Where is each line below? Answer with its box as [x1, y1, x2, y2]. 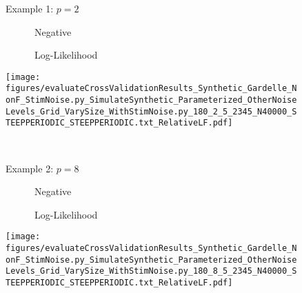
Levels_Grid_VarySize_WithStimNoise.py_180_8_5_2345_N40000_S [6, 266, 297, 276]
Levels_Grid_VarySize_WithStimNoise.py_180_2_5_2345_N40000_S [6, 106, 297, 117]
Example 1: [6, 1, 54, 15]
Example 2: [6, 161, 54, 175]
